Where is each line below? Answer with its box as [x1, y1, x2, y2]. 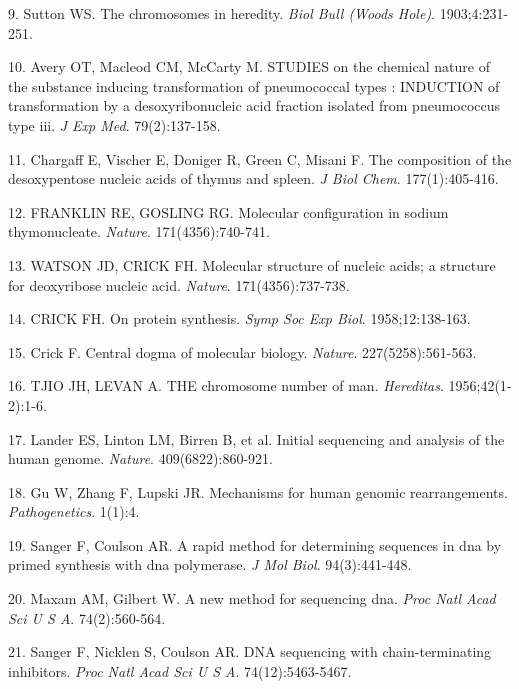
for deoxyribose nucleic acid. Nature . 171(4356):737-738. [8, 274, 350, 295]
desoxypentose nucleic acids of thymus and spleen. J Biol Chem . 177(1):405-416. [8, 168, 499, 189]
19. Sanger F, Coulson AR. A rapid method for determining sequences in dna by [8, 534, 502, 555]
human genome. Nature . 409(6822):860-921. [8, 448, 273, 469]
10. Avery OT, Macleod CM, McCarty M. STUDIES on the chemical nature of [8, 56, 490, 77]
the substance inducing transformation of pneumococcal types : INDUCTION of [8, 75, 500, 96]
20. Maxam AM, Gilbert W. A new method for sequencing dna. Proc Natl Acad [8, 588, 496, 609]
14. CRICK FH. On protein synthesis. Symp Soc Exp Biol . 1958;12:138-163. [8, 308, 471, 329]
